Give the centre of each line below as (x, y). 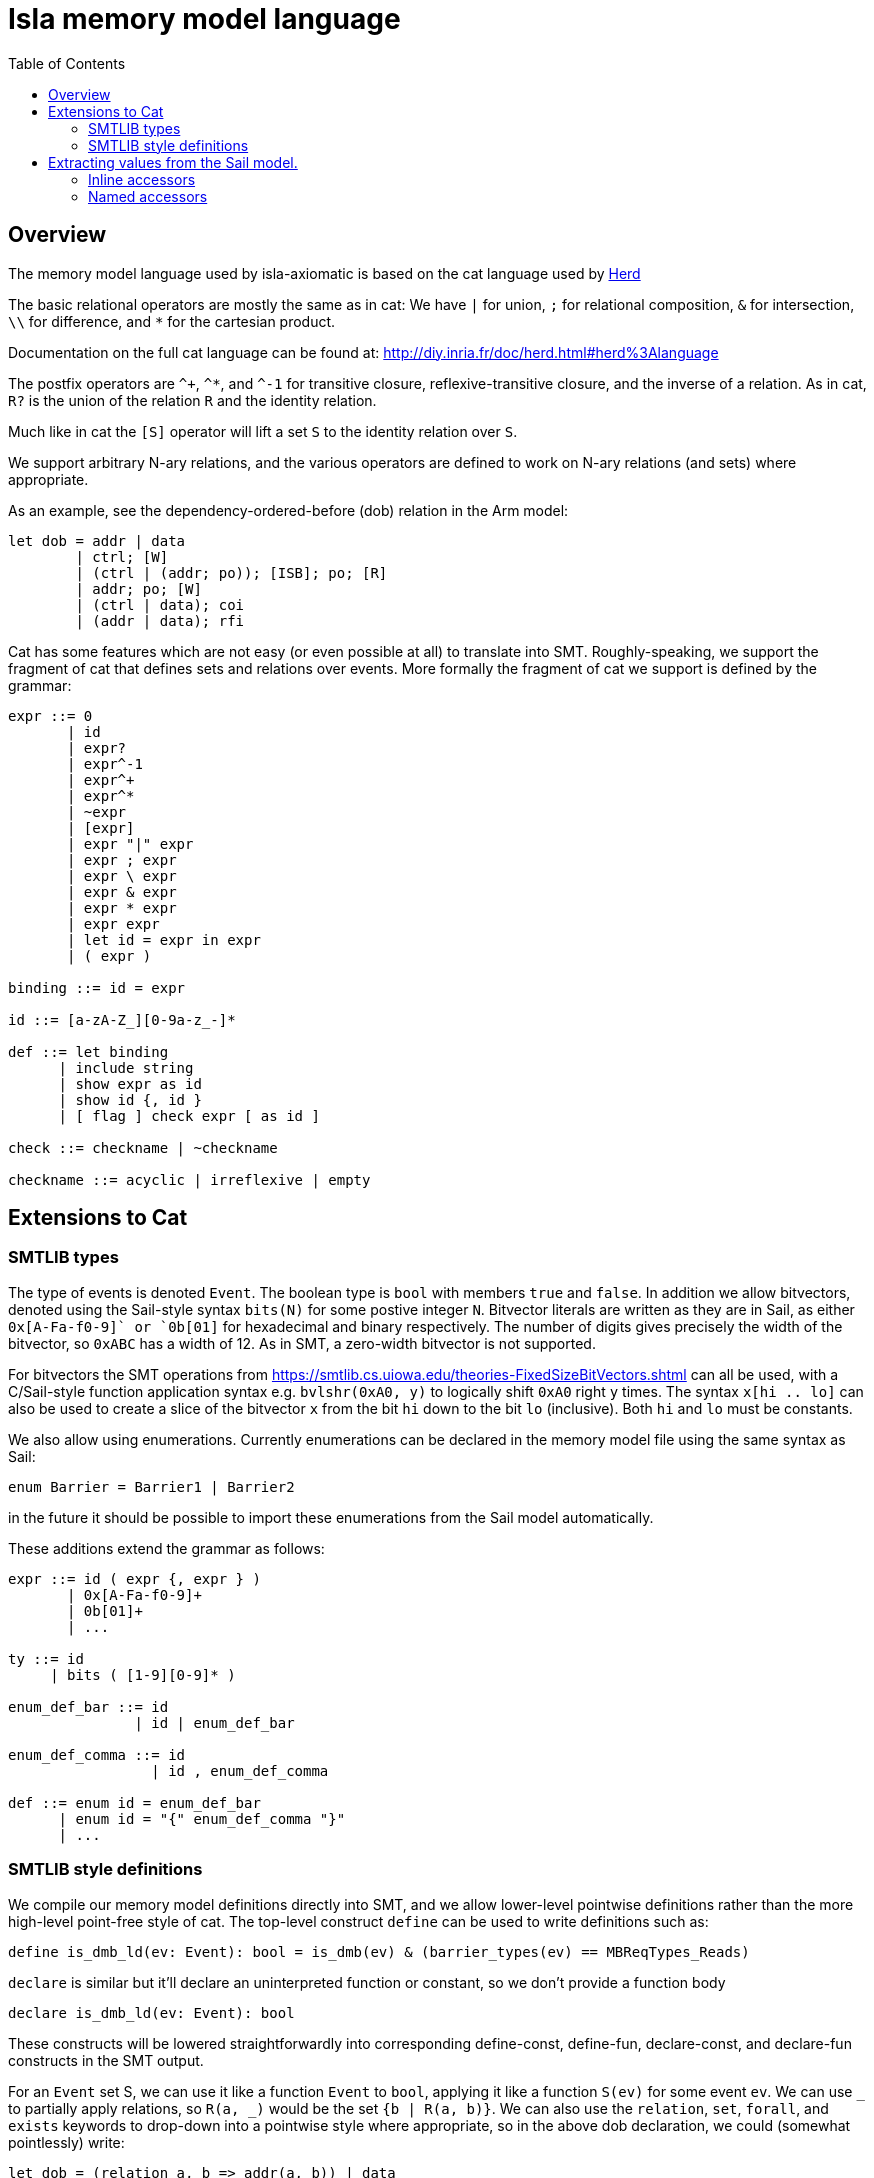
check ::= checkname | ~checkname (143, 1147)
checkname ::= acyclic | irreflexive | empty (189, 1179)
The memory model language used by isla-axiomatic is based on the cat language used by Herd (324, 273)
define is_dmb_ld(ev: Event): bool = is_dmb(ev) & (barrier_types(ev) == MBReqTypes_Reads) (379, 1951)
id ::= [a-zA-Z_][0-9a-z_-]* (122, 1019)
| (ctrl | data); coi (160, 604)
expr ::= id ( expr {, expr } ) (134, 1578)
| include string (126, 1067)
